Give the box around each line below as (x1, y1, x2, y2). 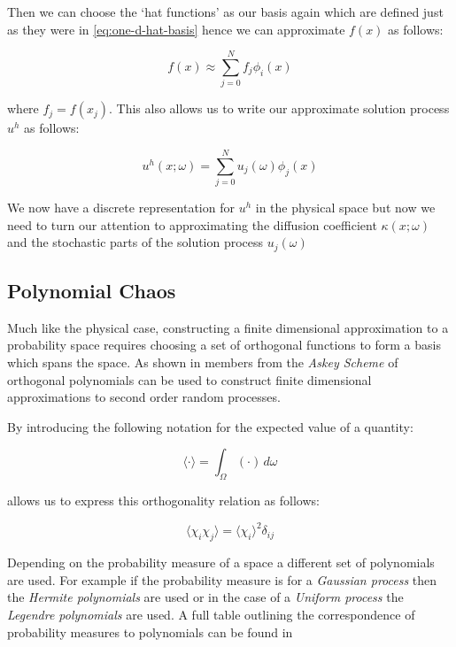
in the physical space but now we (255, 198, 436, 217)
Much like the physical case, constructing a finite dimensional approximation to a (7, 318, 449, 336)
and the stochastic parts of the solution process (7, 233, 264, 251)
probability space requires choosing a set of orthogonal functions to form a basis (7, 335, 441, 354)
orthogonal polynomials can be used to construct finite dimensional (7, 370, 372, 389)
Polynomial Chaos (7, 277, 176, 304)
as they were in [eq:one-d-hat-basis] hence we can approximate (7, 19, 345, 38)
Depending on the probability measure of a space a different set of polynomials (7, 553, 435, 572)
